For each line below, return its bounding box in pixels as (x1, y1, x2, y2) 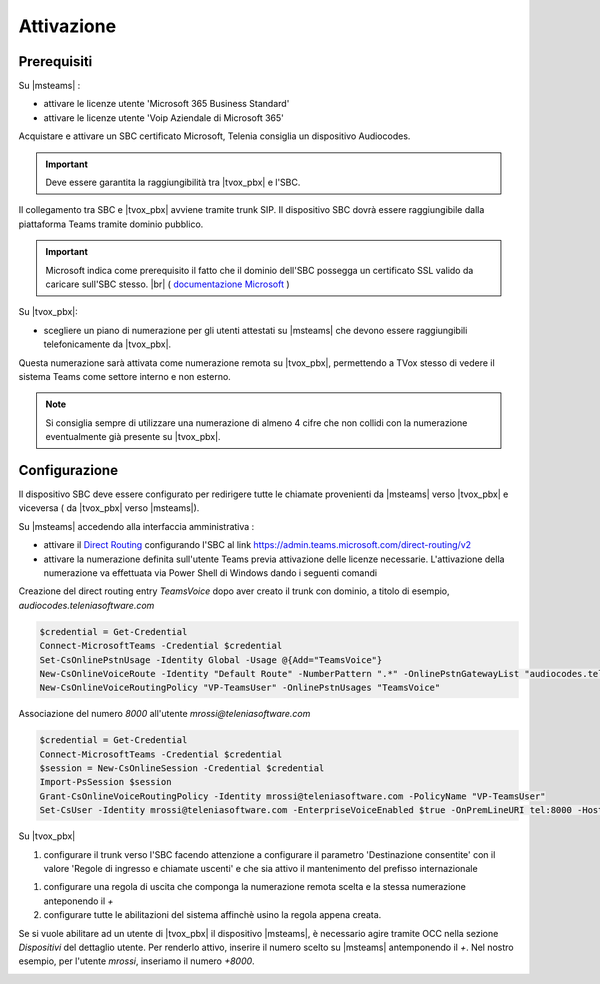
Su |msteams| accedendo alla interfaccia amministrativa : (18, 520, 255, 532)
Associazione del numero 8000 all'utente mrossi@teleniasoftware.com (18, 708, 311, 720)
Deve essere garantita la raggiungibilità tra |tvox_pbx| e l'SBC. (45, 176, 301, 189)
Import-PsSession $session (39, 776, 172, 788)
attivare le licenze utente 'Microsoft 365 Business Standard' (43, 98, 290, 110)
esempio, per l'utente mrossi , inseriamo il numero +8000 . (18, 955, 255, 967)
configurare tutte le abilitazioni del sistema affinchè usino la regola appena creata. (43, 909, 382, 921)
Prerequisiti (18, 53, 93, 70)
